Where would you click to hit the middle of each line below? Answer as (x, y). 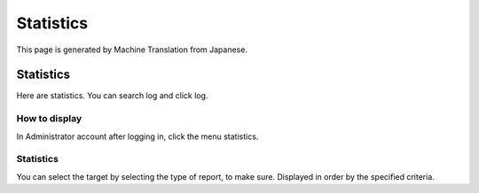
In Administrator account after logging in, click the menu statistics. (137, 136)
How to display (49, 119)
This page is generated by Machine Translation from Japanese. (132, 50)
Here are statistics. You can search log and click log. (112, 96)
